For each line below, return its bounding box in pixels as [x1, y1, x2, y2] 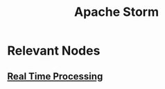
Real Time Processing [7, 70, 103, 82]
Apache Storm [73, 4, 159, 20]
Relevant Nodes [7, 43, 101, 59]
